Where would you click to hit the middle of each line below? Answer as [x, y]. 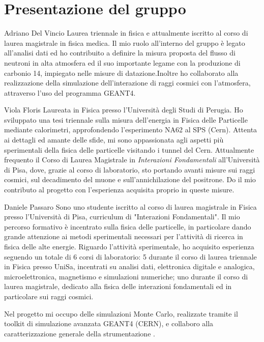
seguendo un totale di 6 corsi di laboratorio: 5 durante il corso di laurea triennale [130, 256]
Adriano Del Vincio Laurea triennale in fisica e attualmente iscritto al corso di [126, 33]
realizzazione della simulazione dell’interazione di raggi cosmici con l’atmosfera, [127, 83]
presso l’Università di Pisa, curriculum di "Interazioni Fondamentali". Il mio [122, 217]
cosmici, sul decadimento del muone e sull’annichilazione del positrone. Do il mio [130, 179]
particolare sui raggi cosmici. [49, 296]
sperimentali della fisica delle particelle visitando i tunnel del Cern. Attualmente [129, 149]
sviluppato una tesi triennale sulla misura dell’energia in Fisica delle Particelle [126, 119]
